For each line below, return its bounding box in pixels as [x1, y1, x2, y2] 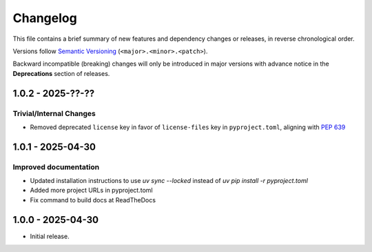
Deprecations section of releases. [12, 69, 110, 77]
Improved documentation [12, 162, 100, 172]
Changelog [12, 10, 77, 26]
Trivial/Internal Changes [12, 108, 96, 118]
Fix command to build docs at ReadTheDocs [30, 195, 156, 204]
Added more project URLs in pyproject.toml [30, 186, 153, 195]
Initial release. [30, 232, 70, 240]
